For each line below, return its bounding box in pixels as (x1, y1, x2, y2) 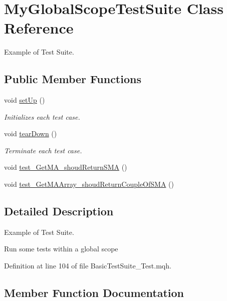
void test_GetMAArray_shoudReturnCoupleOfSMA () (4, 179, 174, 189)
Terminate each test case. (4, 145, 82, 155)
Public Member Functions (4, 71, 141, 87)
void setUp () (4, 95, 45, 105)
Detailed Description (4, 203, 114, 219)
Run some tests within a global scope (4, 243, 118, 254)
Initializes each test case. (4, 111, 80, 122)
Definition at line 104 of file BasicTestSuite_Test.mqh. (4, 260, 171, 271)
